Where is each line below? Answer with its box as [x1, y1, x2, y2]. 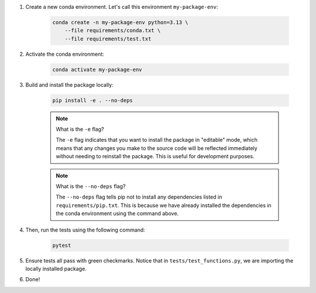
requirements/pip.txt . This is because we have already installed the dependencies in [56, 202, 272, 209]
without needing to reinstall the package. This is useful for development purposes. [56, 153, 255, 160]
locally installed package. [25, 265, 87, 272]
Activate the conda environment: [25, 50, 105, 57]
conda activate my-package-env [52, 66, 143, 73]
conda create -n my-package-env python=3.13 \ [52, 19, 188, 26]
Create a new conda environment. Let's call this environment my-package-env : [25, 4, 218, 10]
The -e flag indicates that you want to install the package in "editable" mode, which [56, 137, 257, 144]
